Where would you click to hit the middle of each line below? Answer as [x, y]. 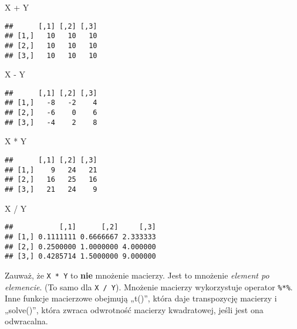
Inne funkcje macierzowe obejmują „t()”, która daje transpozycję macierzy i [141, 298]
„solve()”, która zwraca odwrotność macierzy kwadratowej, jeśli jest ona [134, 309]
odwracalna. [26, 321]
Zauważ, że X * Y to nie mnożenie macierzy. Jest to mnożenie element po [137, 275]
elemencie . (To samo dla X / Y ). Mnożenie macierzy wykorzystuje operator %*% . [149, 286]
